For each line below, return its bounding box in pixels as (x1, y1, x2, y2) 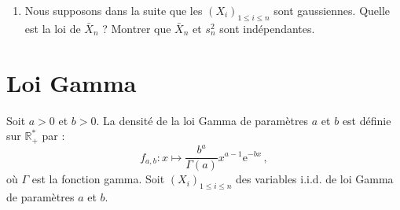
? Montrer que (102, 20, 171, 36)
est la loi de (24, 20, 81, 36)
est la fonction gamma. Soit (31, 171, 165, 187)
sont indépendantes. (219, 20, 315, 36)
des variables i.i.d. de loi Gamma (236, 171, 394, 187)
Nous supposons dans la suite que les (24, 2, 203, 18)
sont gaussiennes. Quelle (273, 2, 391, 18)
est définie (342, 112, 391, 128)
